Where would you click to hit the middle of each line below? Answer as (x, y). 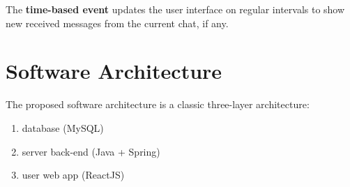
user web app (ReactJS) (73, 175)
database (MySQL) (63, 127)
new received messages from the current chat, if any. (117, 23)
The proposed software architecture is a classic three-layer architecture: (158, 104)
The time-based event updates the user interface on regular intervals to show (175, 9)
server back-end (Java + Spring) (91, 151)
